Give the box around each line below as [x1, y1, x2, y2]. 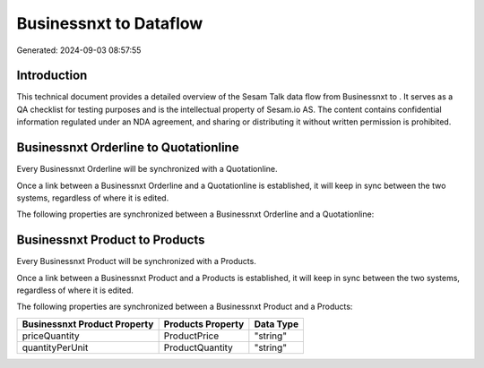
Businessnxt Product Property [22, 318, 154, 330]
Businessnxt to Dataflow [16, 13, 203, 33]
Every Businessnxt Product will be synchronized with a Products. [16, 256, 257, 267]
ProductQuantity [163, 341, 233, 354]
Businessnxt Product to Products [16, 233, 205, 248]
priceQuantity [22, 329, 80, 342]
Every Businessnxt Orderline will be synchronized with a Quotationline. [16, 164, 278, 175]
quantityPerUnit [22, 341, 89, 354]
